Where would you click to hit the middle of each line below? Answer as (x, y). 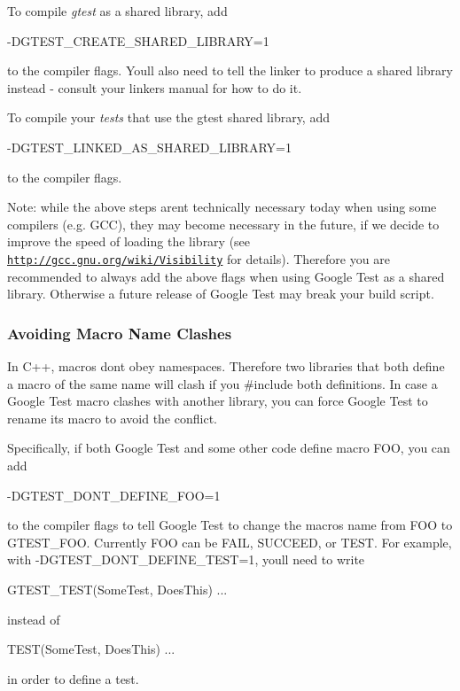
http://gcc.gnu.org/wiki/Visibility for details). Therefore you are (199, 258)
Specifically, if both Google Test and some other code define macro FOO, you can (229, 448)
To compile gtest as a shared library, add (117, 11)
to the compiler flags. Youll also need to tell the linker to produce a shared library (230, 70)
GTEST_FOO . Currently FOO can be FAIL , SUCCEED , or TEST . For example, (230, 542)
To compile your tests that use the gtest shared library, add (168, 117)
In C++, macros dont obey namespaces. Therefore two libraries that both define (226, 366)
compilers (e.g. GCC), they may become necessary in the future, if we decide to (223, 224)
